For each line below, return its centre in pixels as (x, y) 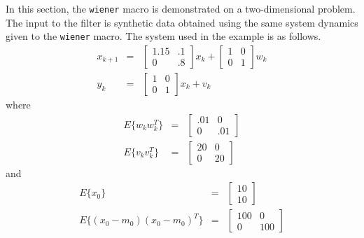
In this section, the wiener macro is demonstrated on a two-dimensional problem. (181, 8)
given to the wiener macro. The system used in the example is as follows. (163, 36)
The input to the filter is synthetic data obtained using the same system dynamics (182, 22)
